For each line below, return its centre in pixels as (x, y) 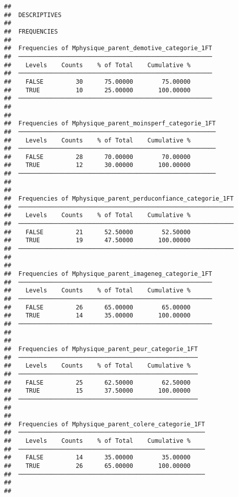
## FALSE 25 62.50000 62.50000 (97, 382)
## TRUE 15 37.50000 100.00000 (97, 391)
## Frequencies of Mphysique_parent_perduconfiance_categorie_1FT (119, 199)
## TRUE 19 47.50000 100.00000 (97, 240)
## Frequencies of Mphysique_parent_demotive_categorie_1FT (108, 48)
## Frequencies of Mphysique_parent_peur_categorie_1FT (101, 349)
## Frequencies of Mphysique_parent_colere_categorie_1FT (104, 424)
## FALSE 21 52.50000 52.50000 (97, 232)
